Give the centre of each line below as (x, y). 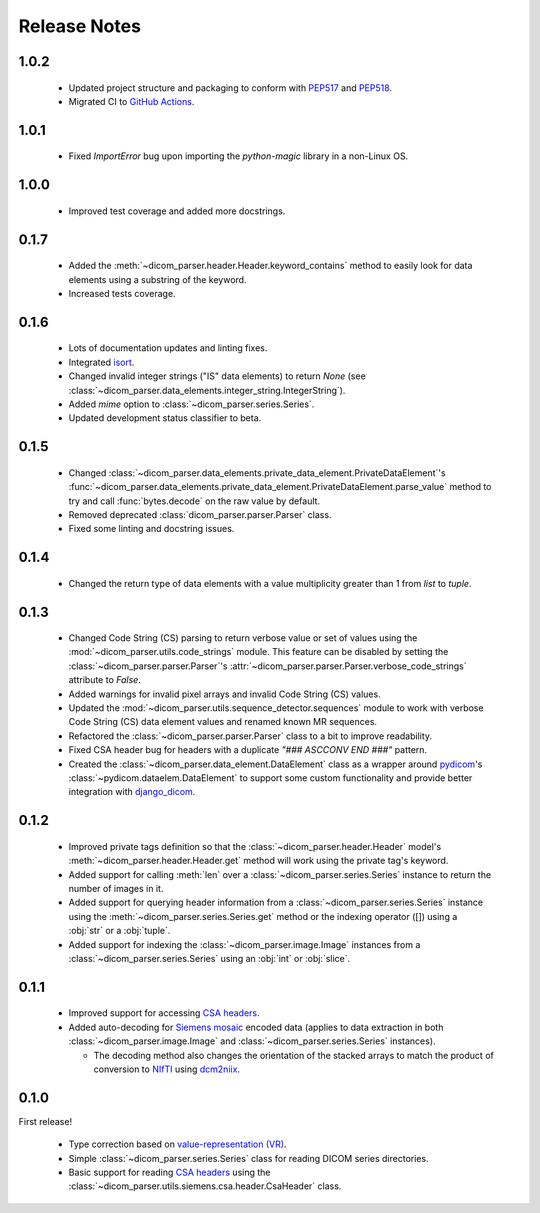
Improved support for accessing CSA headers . (164, 1013)
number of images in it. (116, 888)
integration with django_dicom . (132, 792)
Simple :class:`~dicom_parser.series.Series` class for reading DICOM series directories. (248, 1158)
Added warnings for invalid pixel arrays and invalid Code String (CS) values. (224, 694)
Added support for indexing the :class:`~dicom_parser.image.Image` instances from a (244, 944)
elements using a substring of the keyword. (157, 279)
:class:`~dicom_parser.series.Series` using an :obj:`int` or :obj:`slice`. (209, 958)
